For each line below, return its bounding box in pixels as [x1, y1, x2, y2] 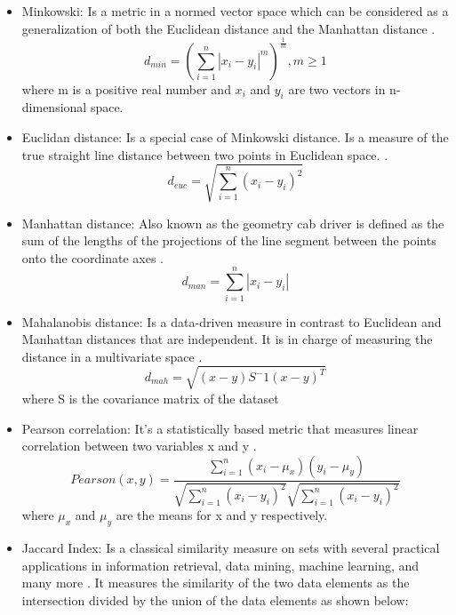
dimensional [21, 98, 87, 116]
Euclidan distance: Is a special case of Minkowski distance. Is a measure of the [21, 127, 449, 146]
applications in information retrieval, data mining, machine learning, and [21, 555, 420, 574]
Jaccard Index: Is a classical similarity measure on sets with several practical [21, 538, 440, 556]
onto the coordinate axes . [21, 248, 164, 267]
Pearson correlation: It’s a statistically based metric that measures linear [21, 419, 419, 437]
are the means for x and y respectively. [116, 506, 328, 524]
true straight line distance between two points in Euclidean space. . [21, 145, 388, 164]
